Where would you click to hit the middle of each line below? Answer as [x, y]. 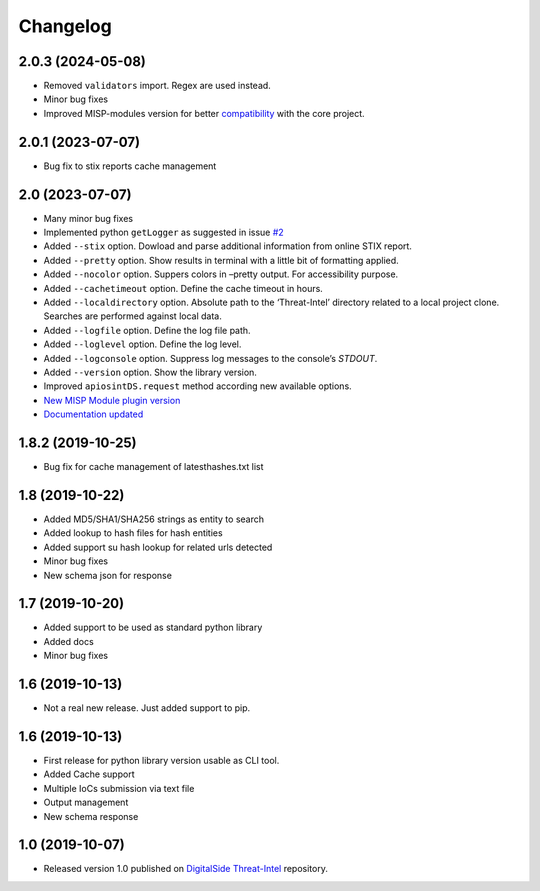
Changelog [65, 26]
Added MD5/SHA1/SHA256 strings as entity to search [154, 519]
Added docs [68, 641]
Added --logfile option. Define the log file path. [147, 330]
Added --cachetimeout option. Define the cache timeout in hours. [183, 288]
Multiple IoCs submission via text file [119, 788]
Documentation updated [93, 414]
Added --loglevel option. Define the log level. [142, 344]
